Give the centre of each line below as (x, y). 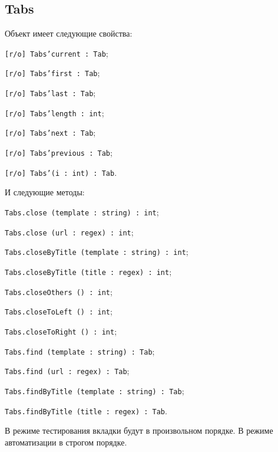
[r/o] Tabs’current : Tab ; (57, 53)
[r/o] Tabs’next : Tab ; (50, 132)
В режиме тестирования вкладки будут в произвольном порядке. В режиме (139, 430)
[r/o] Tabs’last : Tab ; (50, 93)
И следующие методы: (45, 192)
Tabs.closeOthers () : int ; (59, 291)
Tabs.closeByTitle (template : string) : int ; (97, 252)
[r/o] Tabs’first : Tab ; (52, 73)
